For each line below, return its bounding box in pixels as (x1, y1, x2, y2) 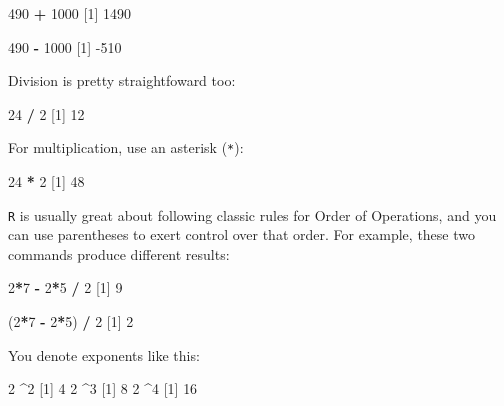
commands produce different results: (8, 243, 230, 264)
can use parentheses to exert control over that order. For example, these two (8, 224, 475, 245)
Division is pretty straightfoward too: (8, 70, 236, 91)
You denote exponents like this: (8, 344, 200, 365)
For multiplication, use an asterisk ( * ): (8, 137, 244, 158)
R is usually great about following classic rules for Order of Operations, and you (8, 204, 497, 225)
